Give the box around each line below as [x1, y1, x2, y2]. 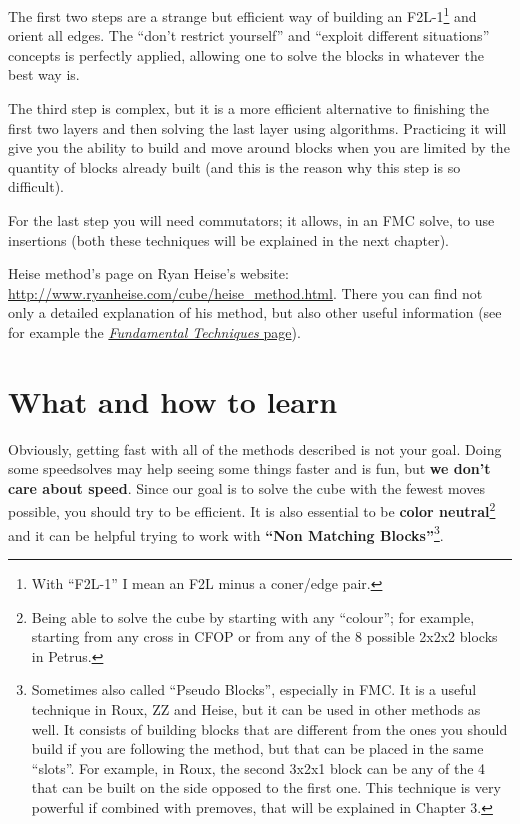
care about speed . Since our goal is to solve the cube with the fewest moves [8, 477, 485, 498]
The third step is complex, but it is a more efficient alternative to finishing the [8, 98, 490, 119]
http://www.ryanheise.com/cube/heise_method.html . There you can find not [8, 282, 483, 303]
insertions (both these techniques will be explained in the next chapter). [8, 229, 450, 250]
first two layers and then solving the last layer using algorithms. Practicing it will [8, 117, 507, 138]
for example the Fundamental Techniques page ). [8, 321, 301, 342]
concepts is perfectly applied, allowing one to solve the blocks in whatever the [8, 44, 484, 65]
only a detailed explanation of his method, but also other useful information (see [8, 302, 502, 323]
